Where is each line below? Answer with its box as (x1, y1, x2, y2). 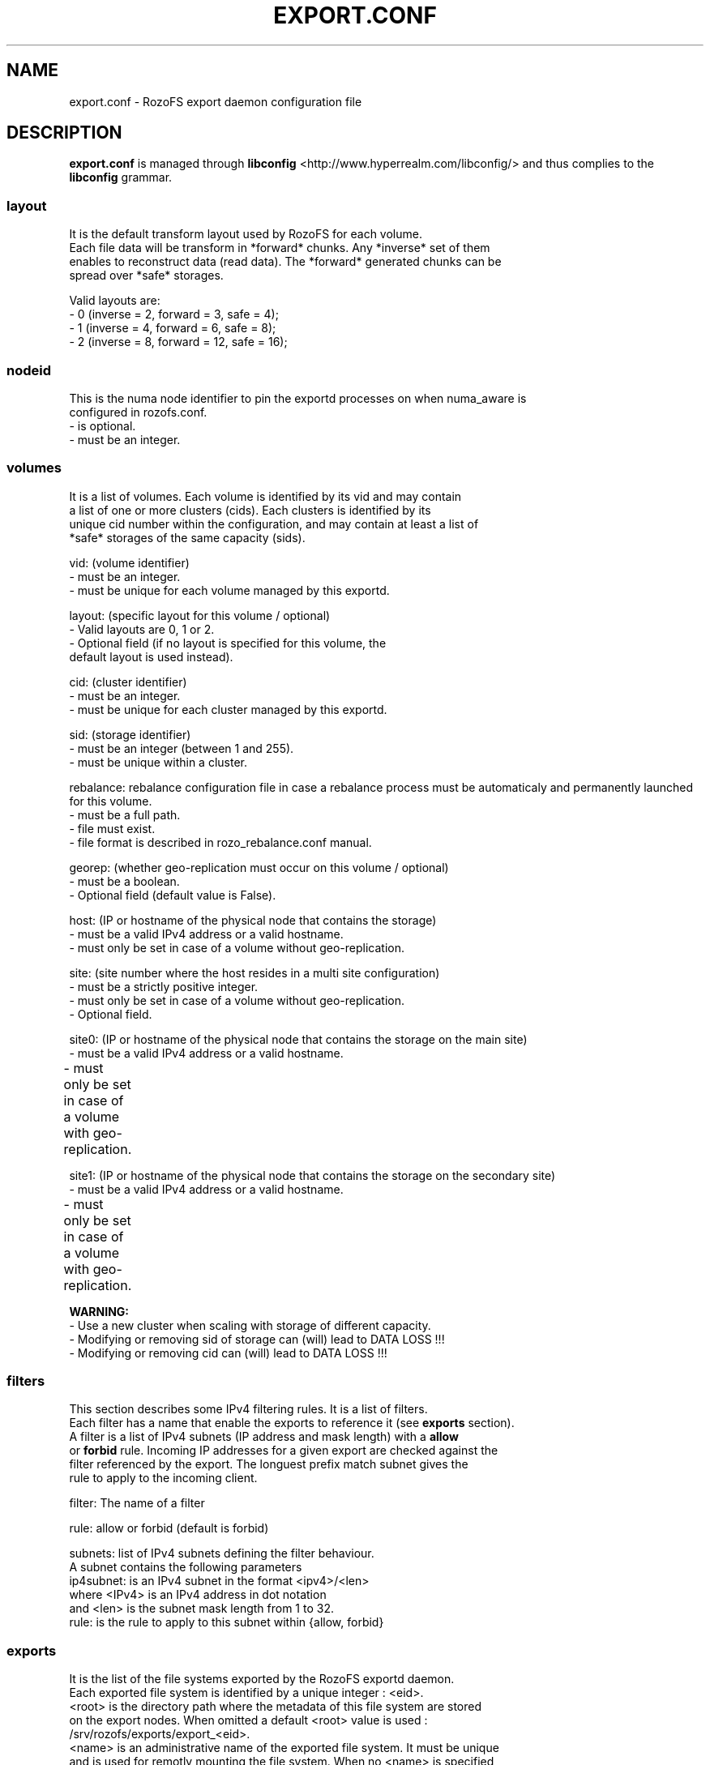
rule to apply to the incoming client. (69, 1471, 258, 1485)
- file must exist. (69, 821, 156, 835)
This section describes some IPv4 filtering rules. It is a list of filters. (69, 1402, 428, 1417)
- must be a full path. (69, 807, 181, 822)
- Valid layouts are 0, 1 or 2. (69, 622, 215, 636)
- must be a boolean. (69, 874, 180, 888)
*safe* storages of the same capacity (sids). (69, 530, 306, 545)
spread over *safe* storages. (69, 268, 224, 283)
